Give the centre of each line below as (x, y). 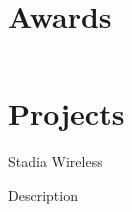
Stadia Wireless (55, 161)
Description (43, 194)
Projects (66, 113)
